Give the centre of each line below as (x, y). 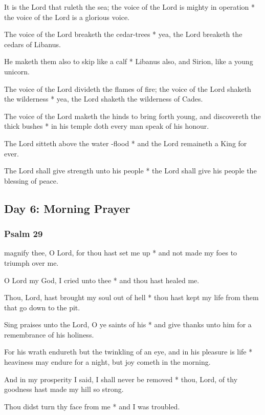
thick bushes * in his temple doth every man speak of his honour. (107, 126)
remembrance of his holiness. (49, 334)
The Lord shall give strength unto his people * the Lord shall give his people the (130, 171)
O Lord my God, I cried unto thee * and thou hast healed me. (102, 280)
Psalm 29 (24, 234)
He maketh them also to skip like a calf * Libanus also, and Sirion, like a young (129, 61)
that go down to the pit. (42, 307)
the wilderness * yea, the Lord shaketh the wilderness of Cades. (104, 99)
